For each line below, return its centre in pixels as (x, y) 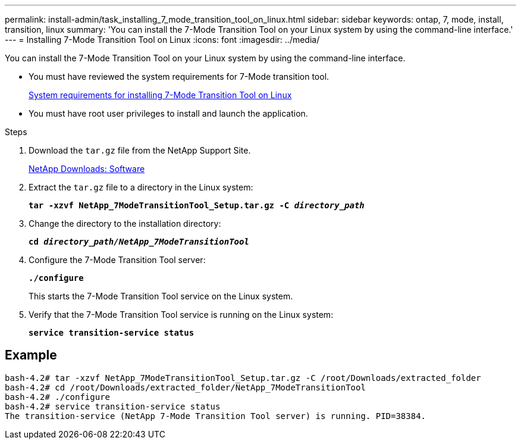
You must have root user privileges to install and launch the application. (168, 113)
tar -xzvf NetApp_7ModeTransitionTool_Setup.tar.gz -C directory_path (197, 205)
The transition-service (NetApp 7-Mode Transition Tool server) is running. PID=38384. (216, 416)
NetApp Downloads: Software (87, 169)
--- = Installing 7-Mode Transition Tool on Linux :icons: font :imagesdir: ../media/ (162, 40)
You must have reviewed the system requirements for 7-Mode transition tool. (179, 76)
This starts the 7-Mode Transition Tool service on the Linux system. (161, 296)
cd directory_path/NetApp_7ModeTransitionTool (139, 242)
